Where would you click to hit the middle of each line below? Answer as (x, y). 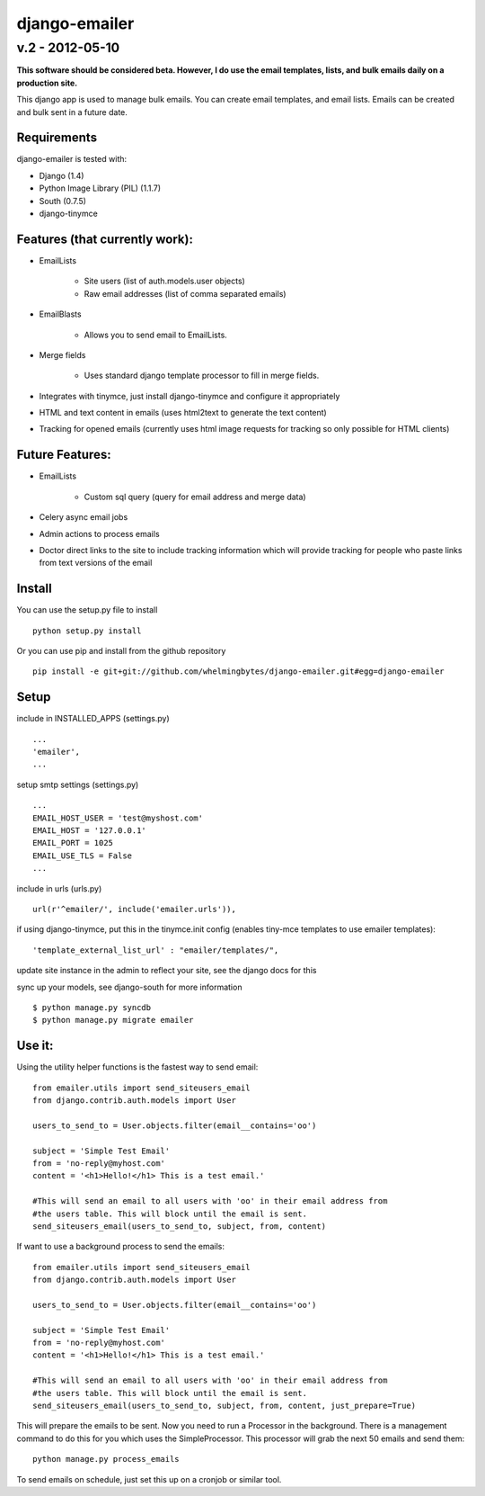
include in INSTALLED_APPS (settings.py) (93, 719)
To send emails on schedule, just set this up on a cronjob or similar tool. (149, 1479)
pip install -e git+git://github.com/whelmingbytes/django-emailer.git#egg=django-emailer (238, 672)
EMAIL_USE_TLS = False (83, 855)
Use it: (35, 1046)
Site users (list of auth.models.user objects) (165, 281)
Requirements (57, 138)
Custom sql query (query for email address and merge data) (195, 497)
